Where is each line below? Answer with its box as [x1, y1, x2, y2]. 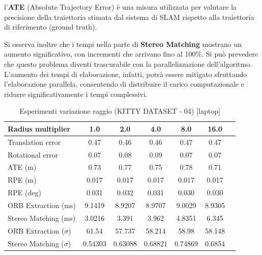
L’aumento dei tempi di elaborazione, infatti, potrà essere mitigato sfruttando [4, 68, 247, 79]
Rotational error [8, 149, 59, 160]
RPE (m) [8, 174, 37, 185]
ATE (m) [8, 162, 37, 172]
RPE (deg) [8, 187, 41, 198]
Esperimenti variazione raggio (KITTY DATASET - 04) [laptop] [19, 106, 221, 116]
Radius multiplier [8, 123, 70, 134]
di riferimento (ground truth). [4, 21, 97, 32]
